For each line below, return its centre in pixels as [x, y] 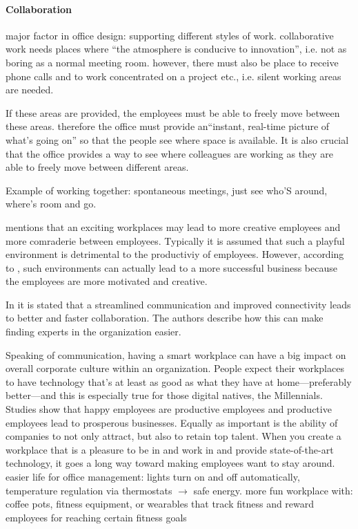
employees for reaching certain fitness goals [96, 517]
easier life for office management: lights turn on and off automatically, [153, 477]
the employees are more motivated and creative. [107, 281]
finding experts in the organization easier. [93, 332]
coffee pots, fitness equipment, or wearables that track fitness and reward [160, 504]
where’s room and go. [51, 204]
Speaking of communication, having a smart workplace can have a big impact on [176, 354]
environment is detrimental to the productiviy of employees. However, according [175, 254]
